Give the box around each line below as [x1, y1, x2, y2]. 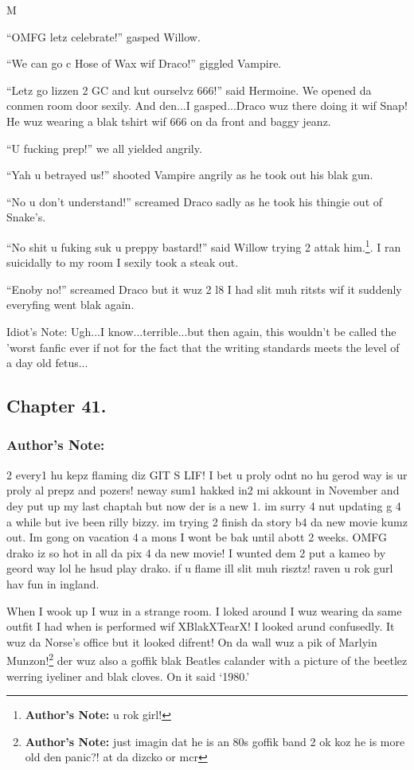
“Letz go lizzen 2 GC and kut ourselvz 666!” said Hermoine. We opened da [6, 81, 372, 98]
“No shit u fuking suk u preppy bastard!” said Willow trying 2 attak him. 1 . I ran [6, 236, 401, 255]
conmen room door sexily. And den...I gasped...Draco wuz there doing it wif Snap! [6, 97, 408, 114]
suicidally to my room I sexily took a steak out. [6, 254, 239, 271]
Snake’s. [6, 209, 46, 225]
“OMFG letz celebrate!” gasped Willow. [6, 28, 201, 45]
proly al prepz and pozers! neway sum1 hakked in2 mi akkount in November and [6, 482, 400, 498]
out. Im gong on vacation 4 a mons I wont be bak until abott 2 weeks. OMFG [6, 529, 387, 545]
